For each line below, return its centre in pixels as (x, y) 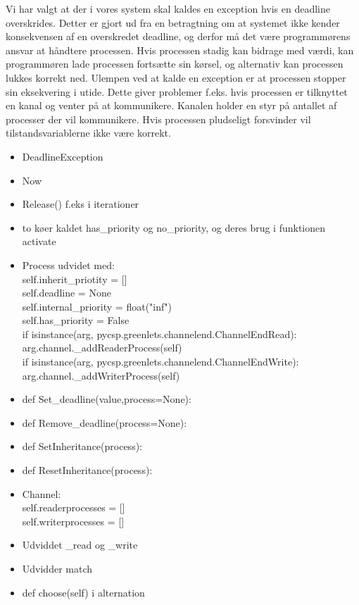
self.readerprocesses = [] (74, 507)
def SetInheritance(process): (82, 446)
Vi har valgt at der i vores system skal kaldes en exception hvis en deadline (168, 8)
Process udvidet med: (68, 264)
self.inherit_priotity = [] (75, 279)
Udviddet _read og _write (80, 545)
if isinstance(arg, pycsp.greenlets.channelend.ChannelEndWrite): (160, 362)
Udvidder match (57, 568)
